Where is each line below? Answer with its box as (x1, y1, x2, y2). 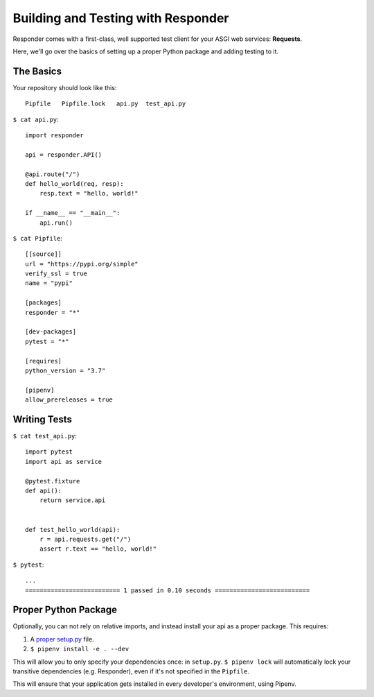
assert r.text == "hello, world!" (39, 545, 157, 553)
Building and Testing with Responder (12, 10, 229, 26)
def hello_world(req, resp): (25, 180, 124, 187)
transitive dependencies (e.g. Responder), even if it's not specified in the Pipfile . (12, 667, 249, 676)
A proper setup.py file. (30, 635, 94, 643)
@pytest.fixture (25, 477, 80, 485)
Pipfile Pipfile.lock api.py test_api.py (25, 100, 186, 107)
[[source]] (25, 250, 62, 258)
